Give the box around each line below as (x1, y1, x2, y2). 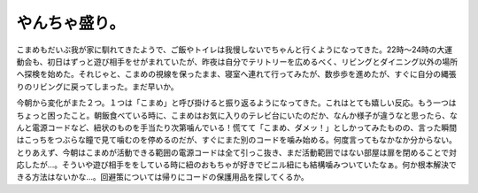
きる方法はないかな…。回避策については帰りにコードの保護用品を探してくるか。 (16, 172, 309, 182)
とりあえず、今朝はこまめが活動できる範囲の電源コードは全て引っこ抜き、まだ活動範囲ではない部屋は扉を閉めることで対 (16, 147, 458, 158)
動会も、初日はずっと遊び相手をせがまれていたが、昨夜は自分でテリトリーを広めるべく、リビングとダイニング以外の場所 (16, 56, 458, 66)
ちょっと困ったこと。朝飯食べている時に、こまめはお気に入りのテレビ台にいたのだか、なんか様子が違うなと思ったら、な (16, 110, 458, 120)
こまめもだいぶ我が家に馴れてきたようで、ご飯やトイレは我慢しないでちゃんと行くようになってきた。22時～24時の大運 (16, 44, 453, 55)
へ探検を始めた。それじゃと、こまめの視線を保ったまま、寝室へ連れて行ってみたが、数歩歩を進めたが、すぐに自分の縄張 (16, 69, 457, 80)
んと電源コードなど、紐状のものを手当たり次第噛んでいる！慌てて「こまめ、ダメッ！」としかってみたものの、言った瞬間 (16, 122, 458, 133)
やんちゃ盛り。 (16, 13, 126, 33)
